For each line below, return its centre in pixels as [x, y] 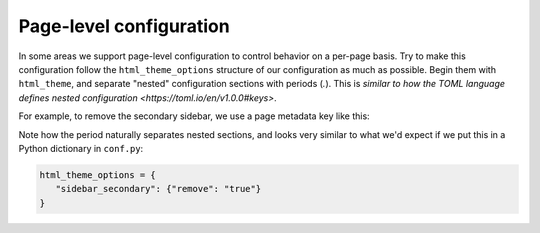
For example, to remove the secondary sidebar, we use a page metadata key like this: [194, 116]
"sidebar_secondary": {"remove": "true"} [158, 189]
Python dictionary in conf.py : [81, 148]
